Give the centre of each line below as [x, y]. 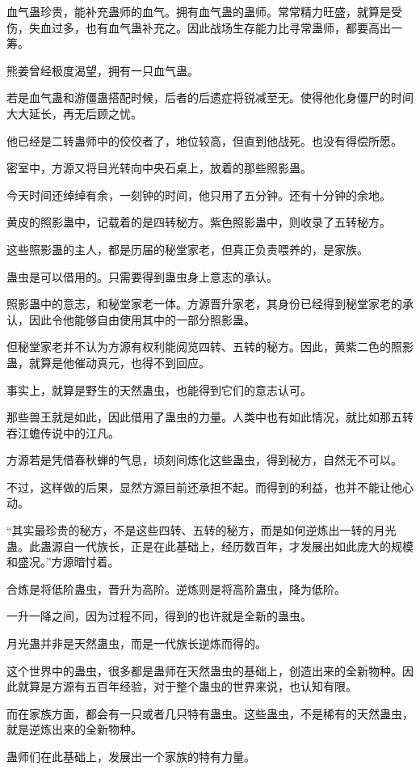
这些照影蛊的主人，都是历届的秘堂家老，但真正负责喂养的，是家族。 [187, 249]
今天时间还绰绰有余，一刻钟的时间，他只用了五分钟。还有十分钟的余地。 [199, 195]
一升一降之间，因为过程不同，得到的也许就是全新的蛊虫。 [159, 616]
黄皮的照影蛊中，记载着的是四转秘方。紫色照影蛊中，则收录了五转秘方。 [199, 222]
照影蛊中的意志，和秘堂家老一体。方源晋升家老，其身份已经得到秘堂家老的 [204, 304]
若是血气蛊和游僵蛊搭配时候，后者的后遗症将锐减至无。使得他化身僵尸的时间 [210, 97]
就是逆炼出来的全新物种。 [74, 729]
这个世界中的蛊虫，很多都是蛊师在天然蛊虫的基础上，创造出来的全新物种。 [204, 670]
